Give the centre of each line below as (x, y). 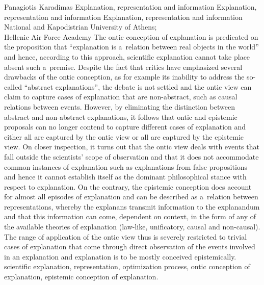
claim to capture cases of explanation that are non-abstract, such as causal (121, 97)
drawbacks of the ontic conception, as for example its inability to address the (124, 77)
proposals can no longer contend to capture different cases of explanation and (125, 127)
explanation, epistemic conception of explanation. (81, 277)
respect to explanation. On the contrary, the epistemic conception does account (128, 186)
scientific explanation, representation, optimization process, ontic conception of (127, 266)
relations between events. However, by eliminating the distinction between (120, 106)
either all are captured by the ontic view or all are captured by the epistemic (124, 136)
